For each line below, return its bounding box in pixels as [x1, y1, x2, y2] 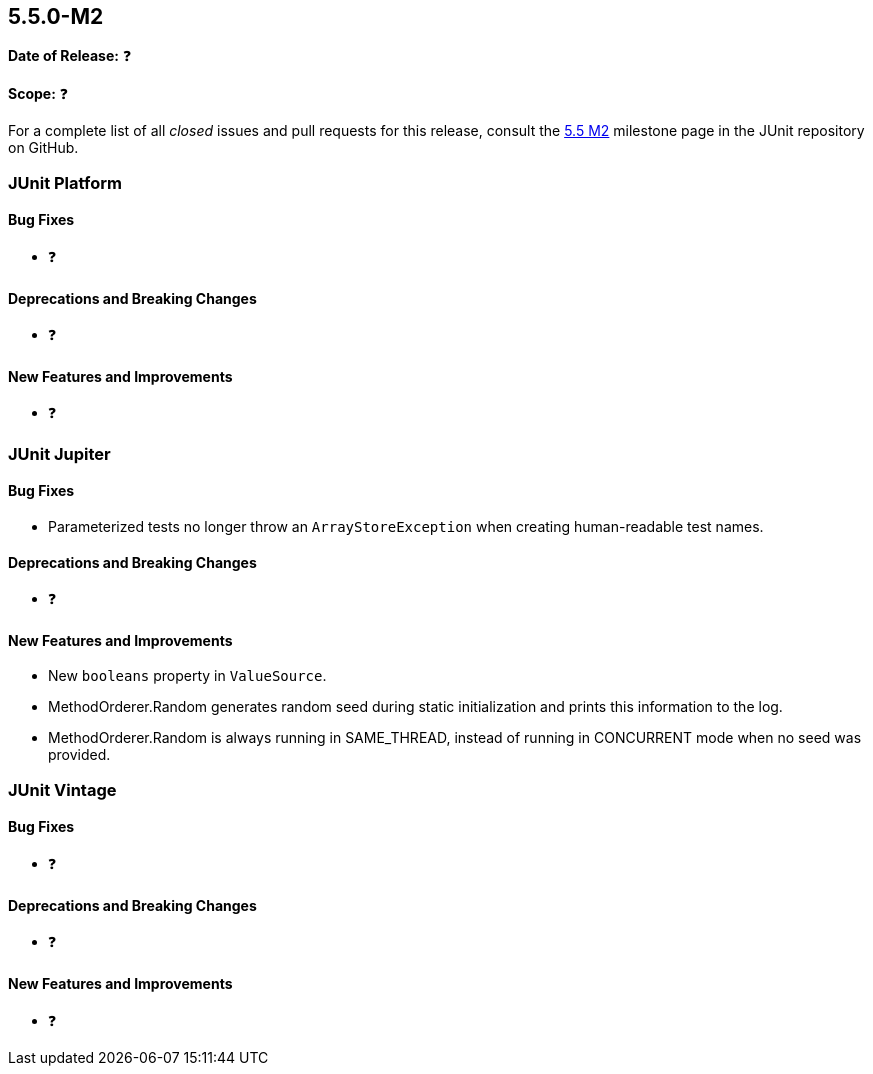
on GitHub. [8, 139, 79, 157]
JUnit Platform [8, 172, 122, 193]
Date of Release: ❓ [8, 47, 132, 65]
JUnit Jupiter [8, 443, 111, 464]
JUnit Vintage [8, 779, 117, 800]
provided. [48, 746, 111, 764]
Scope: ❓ [8, 85, 69, 103]
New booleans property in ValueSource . [48, 667, 327, 685]
